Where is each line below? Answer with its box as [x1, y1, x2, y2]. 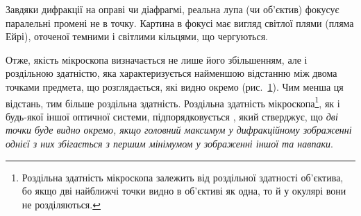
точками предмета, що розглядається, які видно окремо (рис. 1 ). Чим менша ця [6, 79, 344, 93]
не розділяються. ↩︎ [22, 197, 101, 211]
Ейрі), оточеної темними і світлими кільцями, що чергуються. [6, 29, 268, 44]
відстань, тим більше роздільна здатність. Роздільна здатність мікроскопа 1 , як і [6, 93, 340, 110]
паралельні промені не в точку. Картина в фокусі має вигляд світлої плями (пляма [6, 15, 354, 30]
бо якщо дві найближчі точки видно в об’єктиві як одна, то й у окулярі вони [22, 183, 346, 198]
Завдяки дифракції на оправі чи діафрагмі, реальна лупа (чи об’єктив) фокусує [6, 2, 339, 16]
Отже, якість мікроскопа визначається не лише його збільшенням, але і [6, 52, 308, 66]
